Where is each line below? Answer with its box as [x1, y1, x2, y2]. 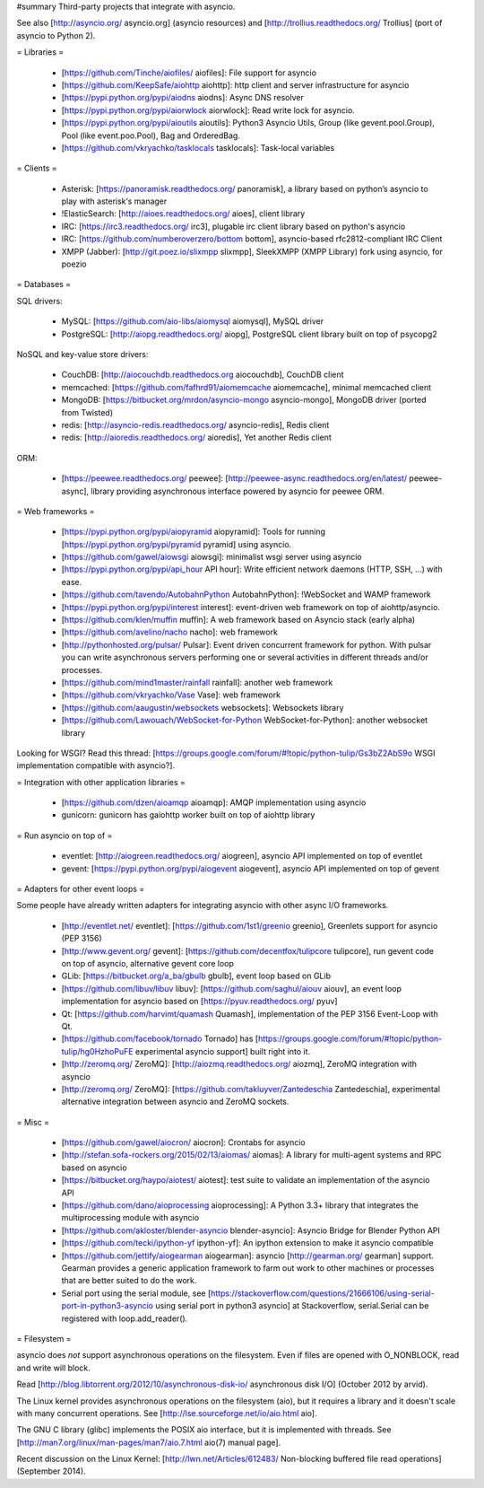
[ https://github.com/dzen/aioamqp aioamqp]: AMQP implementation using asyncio [61, 797, 367, 808]
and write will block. [16, 1362, 91, 1373]
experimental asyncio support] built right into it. [134, 1046, 311, 1056]
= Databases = [16, 279, 72, 290]
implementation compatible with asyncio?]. [16, 760, 175, 771]
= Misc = [16, 1116, 49, 1127]
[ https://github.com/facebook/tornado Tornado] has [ [61, 1033, 259, 1045]
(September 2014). [16, 1466, 86, 1476]
